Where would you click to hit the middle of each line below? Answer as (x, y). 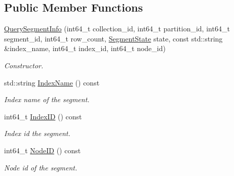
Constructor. (24, 65)
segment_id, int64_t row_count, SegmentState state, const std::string (113, 38)
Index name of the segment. (47, 99)
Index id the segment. (37, 133)
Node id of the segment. (41, 167)
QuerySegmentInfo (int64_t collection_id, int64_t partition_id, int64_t (117, 29)
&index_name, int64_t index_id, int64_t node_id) (85, 48)
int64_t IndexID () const (43, 116)
